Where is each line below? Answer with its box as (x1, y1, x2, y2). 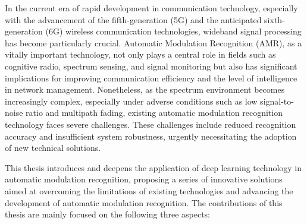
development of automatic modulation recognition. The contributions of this (5, 196, 283, 209)
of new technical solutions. (5, 141, 101, 154)
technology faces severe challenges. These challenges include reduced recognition (5, 118, 296, 130)
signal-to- (260, 94, 294, 107)
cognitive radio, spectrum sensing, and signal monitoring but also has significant (5, 59, 297, 72)
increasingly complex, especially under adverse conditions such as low (5, 94, 258, 107)
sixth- (264, 13, 285, 26)
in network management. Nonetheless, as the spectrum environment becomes (5, 83, 285, 96)
